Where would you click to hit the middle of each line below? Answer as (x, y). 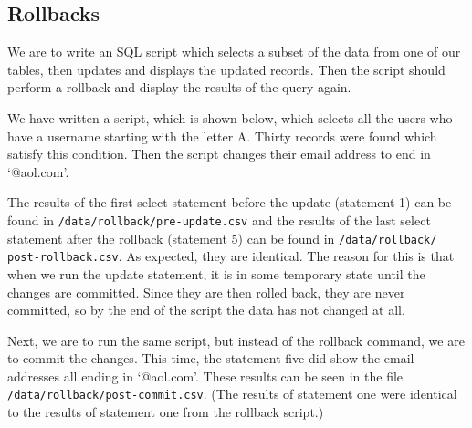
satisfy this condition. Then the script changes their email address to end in (219, 154)
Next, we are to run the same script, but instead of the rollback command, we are (236, 340)
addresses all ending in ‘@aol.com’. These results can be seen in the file (205, 376)
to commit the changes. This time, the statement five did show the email (211, 358)
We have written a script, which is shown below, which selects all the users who (230, 117)
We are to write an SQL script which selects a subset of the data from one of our (234, 52)
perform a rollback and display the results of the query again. (179, 87)
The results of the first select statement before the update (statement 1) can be (230, 202)
